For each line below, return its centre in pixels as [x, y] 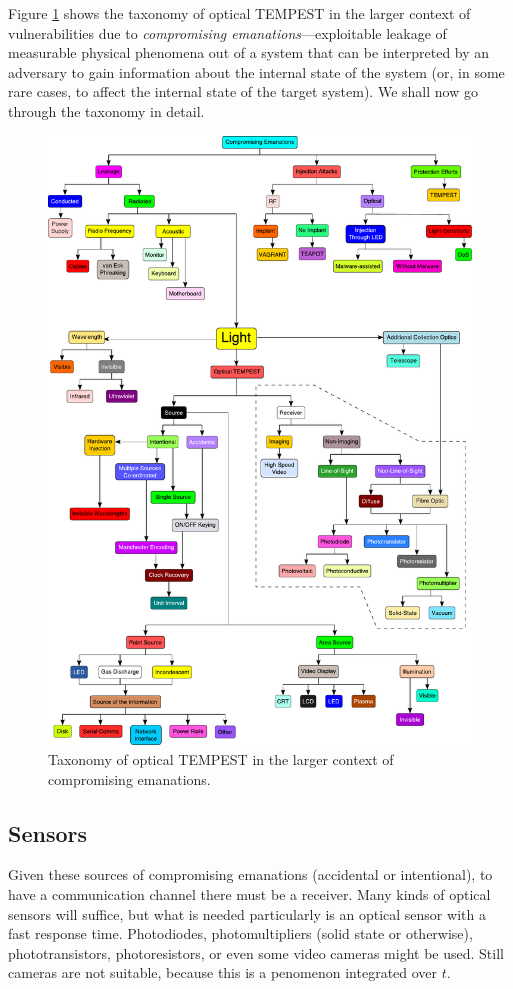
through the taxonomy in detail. [106, 110]
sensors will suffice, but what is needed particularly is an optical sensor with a [247, 913]
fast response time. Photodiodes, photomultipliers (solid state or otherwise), [240, 933]
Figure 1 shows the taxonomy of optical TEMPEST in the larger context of [239, 13]
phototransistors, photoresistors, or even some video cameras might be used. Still [256, 952]
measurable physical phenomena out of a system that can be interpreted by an [249, 52]
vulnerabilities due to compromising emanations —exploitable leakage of [227, 32]
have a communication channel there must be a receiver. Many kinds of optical [249, 893]
